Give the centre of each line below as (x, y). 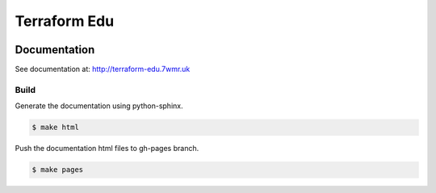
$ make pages (58, 170)
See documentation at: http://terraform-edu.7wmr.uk (103, 69)
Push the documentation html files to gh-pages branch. (107, 149)
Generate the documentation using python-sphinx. (99, 106)
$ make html (56, 128)
